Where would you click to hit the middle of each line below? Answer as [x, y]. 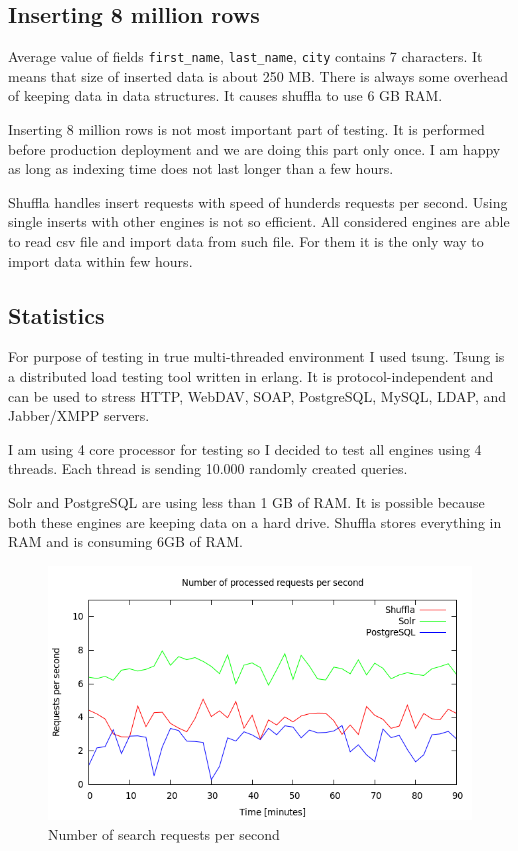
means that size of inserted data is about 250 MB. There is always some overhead [258, 75]
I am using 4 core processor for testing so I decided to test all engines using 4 [245, 448]
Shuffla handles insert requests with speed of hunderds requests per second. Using [258, 201]
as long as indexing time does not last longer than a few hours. [201, 168]
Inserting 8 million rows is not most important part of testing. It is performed [246, 129]
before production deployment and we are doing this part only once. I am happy [254, 148]
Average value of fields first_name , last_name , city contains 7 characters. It [245, 56]
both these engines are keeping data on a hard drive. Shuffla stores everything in [255, 521]
